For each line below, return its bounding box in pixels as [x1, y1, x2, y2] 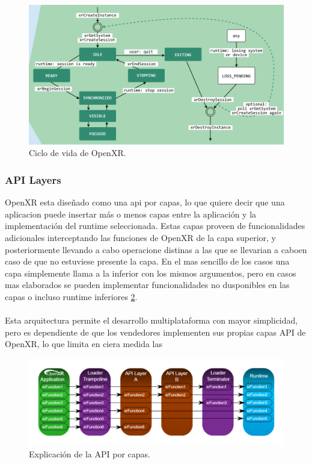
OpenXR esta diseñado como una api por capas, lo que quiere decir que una [5, 196, 285, 208]
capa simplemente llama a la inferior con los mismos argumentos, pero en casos [5, 266, 296, 279]
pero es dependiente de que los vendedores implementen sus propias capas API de [5, 325, 306, 338]
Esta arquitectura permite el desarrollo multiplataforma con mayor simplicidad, [5, 314, 298, 327]
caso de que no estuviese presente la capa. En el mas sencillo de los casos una [5, 255, 290, 268]
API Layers [5, 172, 61, 187]
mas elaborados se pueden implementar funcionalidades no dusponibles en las [5, 278, 290, 291]
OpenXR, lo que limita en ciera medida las [5, 337, 163, 350]
